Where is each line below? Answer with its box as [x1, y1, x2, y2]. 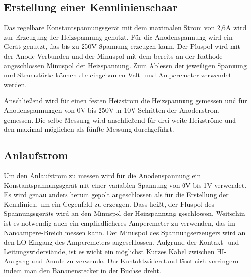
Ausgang [4, 256, 30, 266]
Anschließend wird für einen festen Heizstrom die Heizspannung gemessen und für [4, 95, 247, 106]
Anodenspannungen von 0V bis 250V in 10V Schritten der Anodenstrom [4, 105, 219, 115]
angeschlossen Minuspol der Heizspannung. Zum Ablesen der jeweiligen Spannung [4, 60, 247, 70]
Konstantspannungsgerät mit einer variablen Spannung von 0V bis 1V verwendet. [4, 180, 247, 190]
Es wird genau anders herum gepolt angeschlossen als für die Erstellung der [4, 189, 229, 200]
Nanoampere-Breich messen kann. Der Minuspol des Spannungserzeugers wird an [4, 227, 246, 237]
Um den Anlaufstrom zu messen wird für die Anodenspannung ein [4, 170, 201, 180]
